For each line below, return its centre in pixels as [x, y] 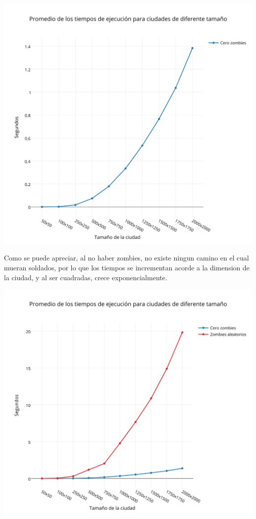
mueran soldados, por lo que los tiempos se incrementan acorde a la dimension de [127, 267]
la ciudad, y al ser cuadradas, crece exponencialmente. [86, 277]
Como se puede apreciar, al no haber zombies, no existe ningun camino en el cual [127, 258]
